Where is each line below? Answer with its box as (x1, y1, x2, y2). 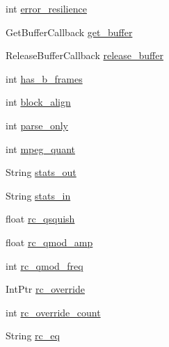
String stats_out (6, 165, 77, 179)
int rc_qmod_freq (6, 258, 83, 273)
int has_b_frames (6, 71, 83, 86)
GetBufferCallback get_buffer (6, 24, 133, 39)
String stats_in (6, 188, 71, 202)
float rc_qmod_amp (6, 234, 93, 249)
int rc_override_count (6, 305, 101, 319)
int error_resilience (6, 1, 87, 15)
